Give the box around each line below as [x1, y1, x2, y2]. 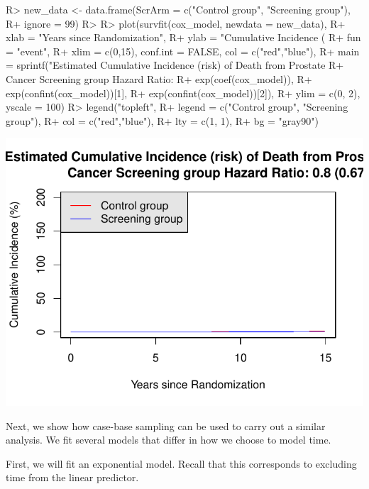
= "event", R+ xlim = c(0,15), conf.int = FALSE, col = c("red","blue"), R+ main [6, 43, 360, 58]
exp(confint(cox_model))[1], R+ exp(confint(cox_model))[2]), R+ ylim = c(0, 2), [6, 85, 360, 100]
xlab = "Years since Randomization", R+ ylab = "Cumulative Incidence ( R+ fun [6, 30, 361, 45]
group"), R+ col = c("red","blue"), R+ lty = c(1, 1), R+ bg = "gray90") [6, 113, 319, 128]
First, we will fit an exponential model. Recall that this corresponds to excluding [6, 456, 357, 471]
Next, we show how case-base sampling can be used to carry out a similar [6, 418, 326, 433]
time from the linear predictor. [6, 470, 139, 485]
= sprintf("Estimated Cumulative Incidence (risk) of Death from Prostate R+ [6, 57, 344, 72]
